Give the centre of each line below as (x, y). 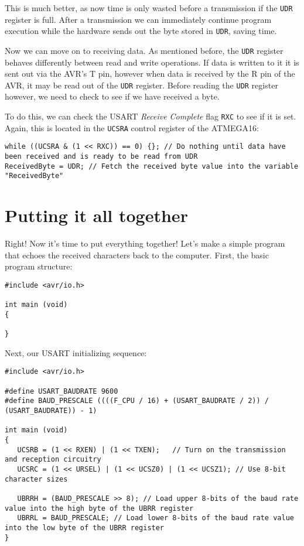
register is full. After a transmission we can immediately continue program (138, 19)
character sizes (36, 479)
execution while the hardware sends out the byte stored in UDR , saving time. (141, 31)
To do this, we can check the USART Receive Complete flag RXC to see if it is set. (151, 116)
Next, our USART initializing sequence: (76, 352)
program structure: (39, 266)
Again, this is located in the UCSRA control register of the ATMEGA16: (132, 127)
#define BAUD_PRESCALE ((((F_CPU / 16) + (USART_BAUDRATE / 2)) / (137, 401)
